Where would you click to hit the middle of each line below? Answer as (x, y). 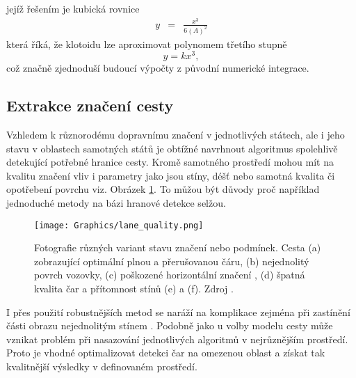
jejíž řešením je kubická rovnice (73, 8)
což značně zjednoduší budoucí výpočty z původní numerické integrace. (158, 68)
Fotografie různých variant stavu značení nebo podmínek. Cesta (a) (178, 247)
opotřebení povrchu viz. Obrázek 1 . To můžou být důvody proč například (163, 189)
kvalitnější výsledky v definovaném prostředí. (102, 366)
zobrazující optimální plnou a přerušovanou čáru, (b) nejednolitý (172, 261)
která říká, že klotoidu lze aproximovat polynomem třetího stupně (147, 44)
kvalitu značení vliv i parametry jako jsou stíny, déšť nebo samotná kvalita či (171, 175)
